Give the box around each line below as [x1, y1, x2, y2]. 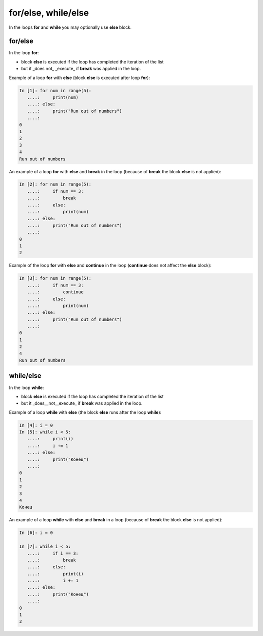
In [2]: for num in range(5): [19, 182, 92, 187]
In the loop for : [9, 50, 39, 56]
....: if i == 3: [27, 551, 79, 556]
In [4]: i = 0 [19, 422, 53, 428]
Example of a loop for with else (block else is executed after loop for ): [9, 75, 150, 81]
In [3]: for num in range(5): [19, 276, 92, 281]
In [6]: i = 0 [19, 530, 53, 535]
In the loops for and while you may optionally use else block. [9, 24, 131, 30]
